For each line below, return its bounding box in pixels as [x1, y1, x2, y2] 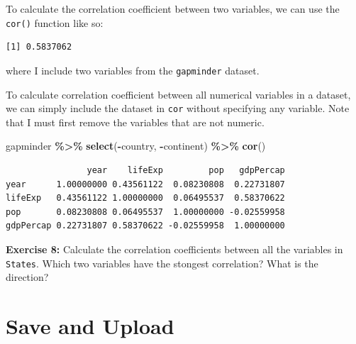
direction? [6, 270, 49, 284]
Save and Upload [6, 311, 174, 340]
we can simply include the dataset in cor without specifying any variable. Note [6, 101, 350, 116]
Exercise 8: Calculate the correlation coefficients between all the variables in [6, 241, 343, 256]
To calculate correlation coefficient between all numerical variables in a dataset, [6, 87, 351, 101]
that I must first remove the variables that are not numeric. [6, 114, 265, 129]
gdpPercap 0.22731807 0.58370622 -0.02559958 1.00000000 [6, 221, 285, 231]
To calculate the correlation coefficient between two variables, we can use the [6, 1, 340, 16]
